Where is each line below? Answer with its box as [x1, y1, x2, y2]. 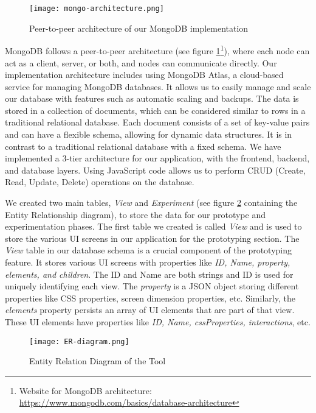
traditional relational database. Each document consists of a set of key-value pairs [5, 116, 310, 129]
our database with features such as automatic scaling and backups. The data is [5, 92, 299, 105]
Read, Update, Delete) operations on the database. [5, 175, 194, 188]
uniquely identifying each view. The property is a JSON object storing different [5, 280, 299, 292]
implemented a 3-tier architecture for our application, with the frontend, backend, [5, 152, 310, 164]
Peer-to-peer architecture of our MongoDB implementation [29, 21, 249, 34]
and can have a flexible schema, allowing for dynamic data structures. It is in [5, 128, 292, 141]
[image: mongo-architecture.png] [29, 4, 164, 13]
